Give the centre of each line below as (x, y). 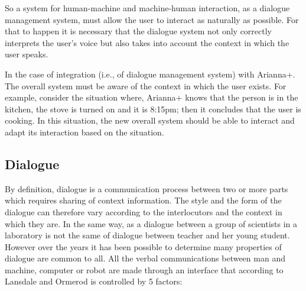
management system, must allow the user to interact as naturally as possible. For (152, 19)
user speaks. (27, 54)
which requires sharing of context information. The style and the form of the (143, 200)
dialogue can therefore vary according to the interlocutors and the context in (144, 211)
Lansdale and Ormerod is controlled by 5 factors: (94, 281)
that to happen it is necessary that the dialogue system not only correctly (138, 31)
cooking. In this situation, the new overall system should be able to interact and (150, 120)
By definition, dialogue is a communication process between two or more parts (147, 188)
